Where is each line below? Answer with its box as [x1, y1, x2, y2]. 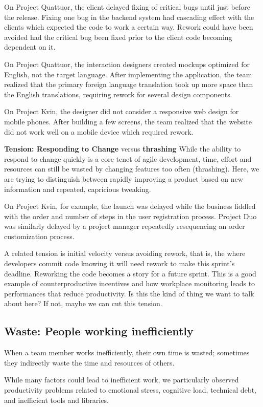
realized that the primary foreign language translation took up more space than [4, 79, 253, 90]
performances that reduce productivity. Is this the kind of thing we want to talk [4, 288, 254, 298]
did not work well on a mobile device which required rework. [4, 126, 194, 137]
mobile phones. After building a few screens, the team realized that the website [4, 116, 252, 126]
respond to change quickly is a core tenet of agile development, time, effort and [4, 153, 252, 164]
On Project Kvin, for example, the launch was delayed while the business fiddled [4, 201, 256, 211]
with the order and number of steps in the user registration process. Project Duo [4, 210, 257, 221]
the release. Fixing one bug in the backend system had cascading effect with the [4, 11, 254, 22]
